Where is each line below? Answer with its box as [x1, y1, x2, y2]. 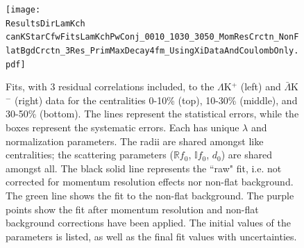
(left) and [240, 79, 281, 94]
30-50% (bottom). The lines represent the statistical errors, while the [6, 106, 299, 121]
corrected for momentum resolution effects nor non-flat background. [6, 174, 294, 189]
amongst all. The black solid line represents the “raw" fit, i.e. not [6, 160, 282, 175]
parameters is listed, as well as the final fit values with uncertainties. [6, 229, 297, 243]
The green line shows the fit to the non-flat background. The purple [6, 188, 294, 203]
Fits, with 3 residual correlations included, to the [6, 79, 214, 94]
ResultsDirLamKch [6, 18, 85, 28]
